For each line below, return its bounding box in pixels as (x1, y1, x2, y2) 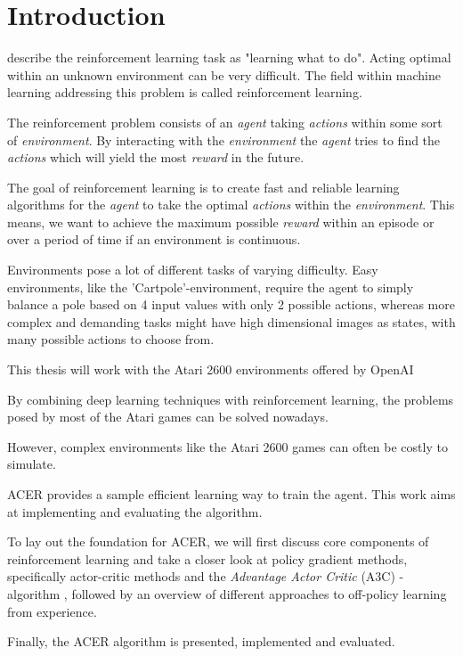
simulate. (7, 455, 56, 473)
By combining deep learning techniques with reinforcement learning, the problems (7, 389, 454, 408)
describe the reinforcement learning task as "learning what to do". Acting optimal (7, 48, 451, 67)
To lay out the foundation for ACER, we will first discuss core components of (7, 532, 429, 551)
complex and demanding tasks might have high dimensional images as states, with (7, 312, 456, 331)
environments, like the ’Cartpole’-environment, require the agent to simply (7, 277, 414, 296)
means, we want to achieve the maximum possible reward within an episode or (7, 212, 435, 231)
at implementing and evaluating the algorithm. (7, 502, 263, 521)
